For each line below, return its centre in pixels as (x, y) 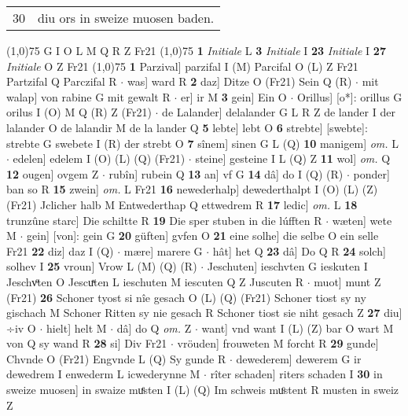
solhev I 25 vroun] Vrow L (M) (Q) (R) (102, 266)
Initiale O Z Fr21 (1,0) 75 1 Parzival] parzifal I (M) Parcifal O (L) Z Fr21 (182, 66)
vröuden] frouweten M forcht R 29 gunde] (278, 343)
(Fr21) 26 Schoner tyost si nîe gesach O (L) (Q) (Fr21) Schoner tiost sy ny (186, 297)
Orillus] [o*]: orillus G (349, 96)
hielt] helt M (76, 328)
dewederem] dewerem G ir (299, 358)
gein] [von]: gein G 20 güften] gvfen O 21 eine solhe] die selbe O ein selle (203, 236)
